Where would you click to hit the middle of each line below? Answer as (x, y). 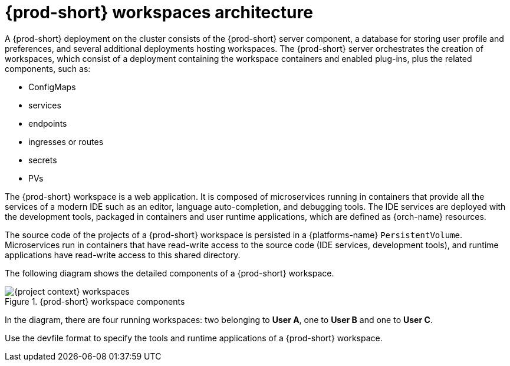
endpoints (48, 123)
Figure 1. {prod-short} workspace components (95, 301)
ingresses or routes (66, 141)
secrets (43, 160)
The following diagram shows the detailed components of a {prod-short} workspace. (170, 273)
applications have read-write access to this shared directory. (123, 255)
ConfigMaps (52, 87)
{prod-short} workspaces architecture (159, 12)
